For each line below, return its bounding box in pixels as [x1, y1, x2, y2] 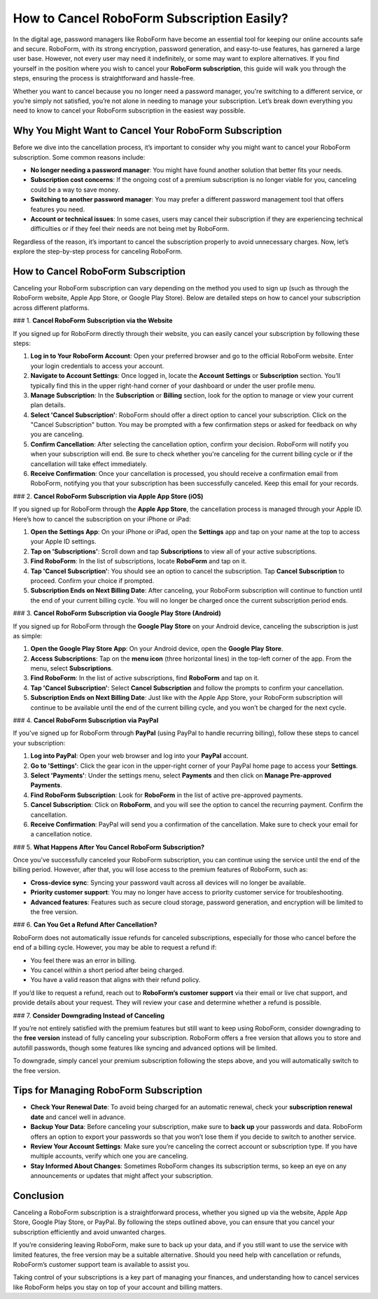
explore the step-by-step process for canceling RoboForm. [13, 247, 183, 255]
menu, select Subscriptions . [30, 664, 113, 673]
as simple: [13, 631, 43, 640]
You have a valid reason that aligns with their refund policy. [30, 976, 201, 984]
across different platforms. [13, 303, 90, 311]
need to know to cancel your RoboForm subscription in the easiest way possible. [13, 106, 246, 115]
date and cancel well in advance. [30, 1113, 126, 1121]
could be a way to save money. [30, 185, 120, 194]
